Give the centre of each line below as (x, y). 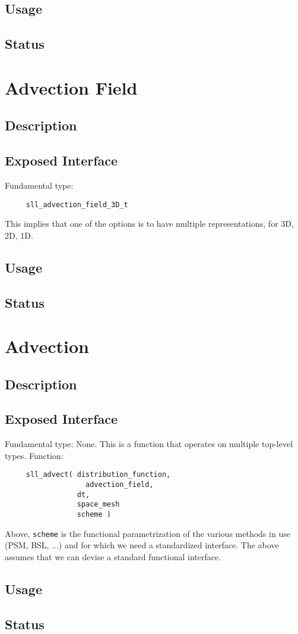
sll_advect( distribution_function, (98, 475)
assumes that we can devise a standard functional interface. (113, 557)
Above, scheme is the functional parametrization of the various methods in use (148, 533)
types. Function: (34, 455)
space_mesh (98, 505)
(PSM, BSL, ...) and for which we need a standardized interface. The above (142, 545)
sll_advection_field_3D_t (77, 204)
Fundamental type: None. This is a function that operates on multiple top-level (149, 444)
